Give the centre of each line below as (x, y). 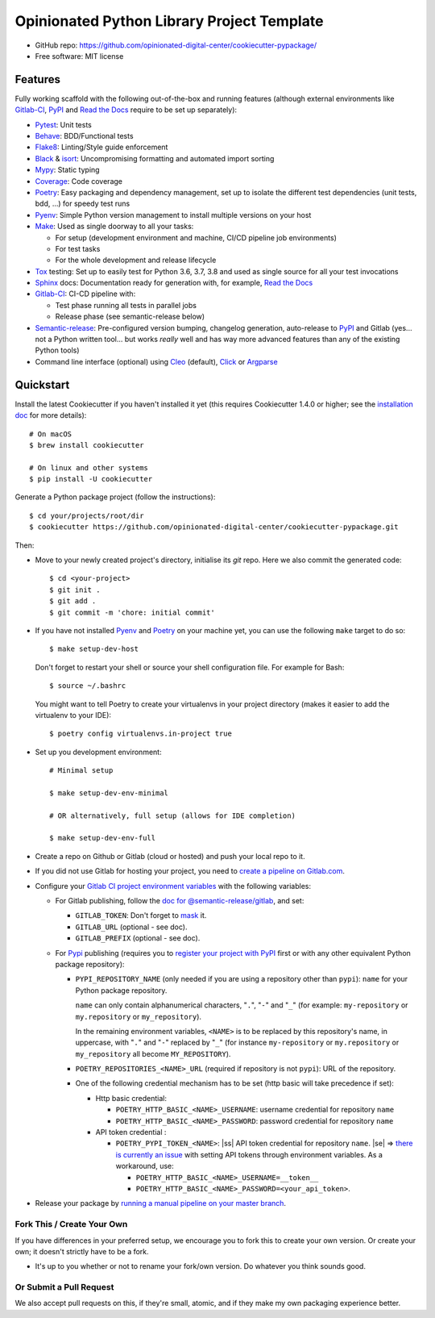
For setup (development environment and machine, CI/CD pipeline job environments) (196, 237)
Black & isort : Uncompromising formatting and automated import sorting (155, 158)
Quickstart (42, 384)
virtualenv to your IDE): (73, 715)
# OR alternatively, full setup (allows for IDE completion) (172, 815)
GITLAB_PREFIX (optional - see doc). (138, 938)
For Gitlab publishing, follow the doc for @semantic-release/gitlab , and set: (180, 901)
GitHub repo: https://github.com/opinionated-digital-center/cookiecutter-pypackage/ (176, 45)
